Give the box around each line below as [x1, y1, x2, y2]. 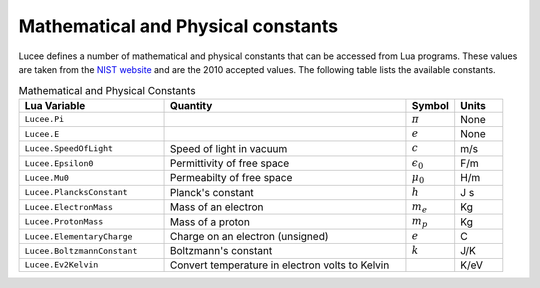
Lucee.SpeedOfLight [24, 143, 114, 154]
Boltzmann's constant [170, 244, 273, 258]
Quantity [170, 98, 213, 112]
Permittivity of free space [170, 156, 290, 170]
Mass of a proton [170, 215, 250, 229]
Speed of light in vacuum [170, 141, 288, 155]
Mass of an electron [170, 200, 264, 214]
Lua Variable [24, 98, 86, 112]
